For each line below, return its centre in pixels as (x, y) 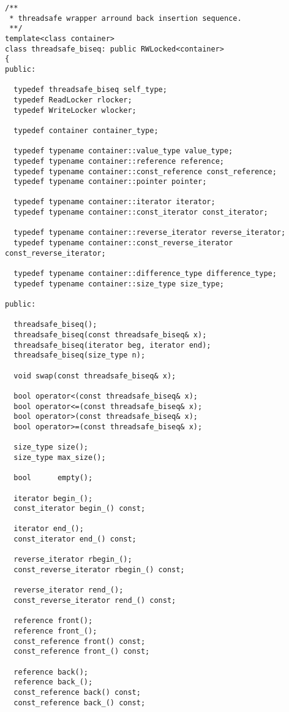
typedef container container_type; (86, 130)
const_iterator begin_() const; (80, 509)
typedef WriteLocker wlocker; (75, 110)
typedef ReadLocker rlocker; (73, 100)
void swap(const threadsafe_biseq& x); (95, 376)
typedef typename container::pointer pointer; (110, 182)
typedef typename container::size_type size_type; (119, 284)
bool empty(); (53, 478)
